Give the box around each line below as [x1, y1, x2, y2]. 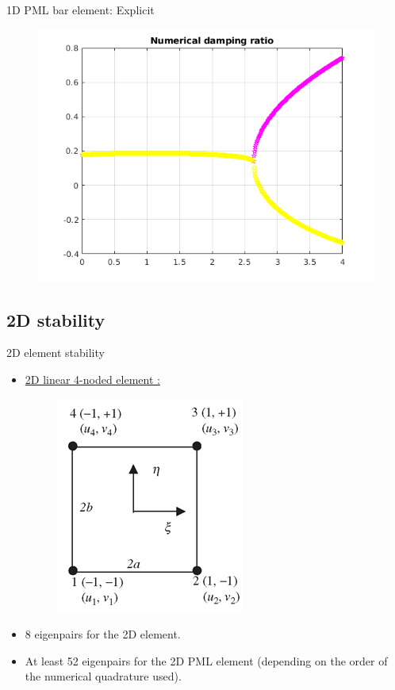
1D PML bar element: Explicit [6, 2, 155, 17]
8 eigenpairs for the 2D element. [25, 626, 181, 642]
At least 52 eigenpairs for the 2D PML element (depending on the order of [25, 652, 388, 669]
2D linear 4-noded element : [25, 370, 160, 387]
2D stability [6, 307, 105, 332]
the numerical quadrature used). [25, 668, 182, 684]
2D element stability [6, 344, 105, 361]
